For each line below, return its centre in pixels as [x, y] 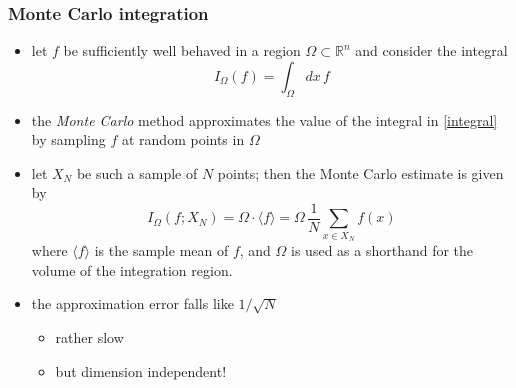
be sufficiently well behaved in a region [182, 50]
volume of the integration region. [132, 269]
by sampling [68, 139]
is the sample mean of [161, 250]
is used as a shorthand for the [382, 250]
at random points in [183, 139]
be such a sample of [137, 172]
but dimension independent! [141, 370]
